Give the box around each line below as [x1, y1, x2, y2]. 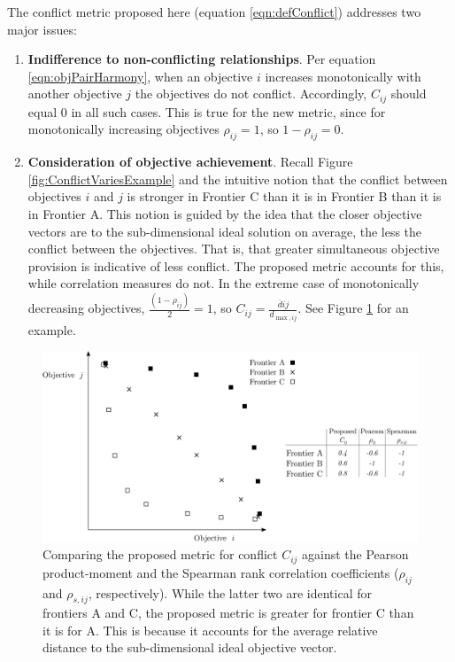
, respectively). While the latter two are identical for [88, 583, 372, 602]
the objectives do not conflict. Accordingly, [135, 84, 367, 103]
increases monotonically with [265, 66, 421, 85]
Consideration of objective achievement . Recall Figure [27, 152, 353, 171]
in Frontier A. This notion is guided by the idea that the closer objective [27, 205, 422, 222]
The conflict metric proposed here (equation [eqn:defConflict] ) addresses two [7, 3, 421, 20]
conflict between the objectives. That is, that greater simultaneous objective [27, 239, 440, 258]
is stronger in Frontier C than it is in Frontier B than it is [127, 187, 442, 206]
